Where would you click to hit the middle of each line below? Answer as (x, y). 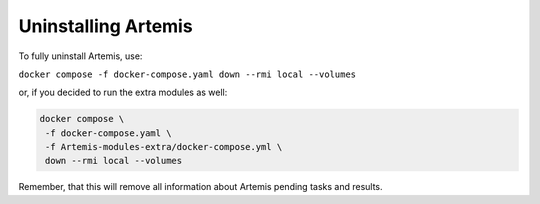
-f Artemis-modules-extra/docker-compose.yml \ (164, 147)
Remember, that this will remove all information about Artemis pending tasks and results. (201, 187)
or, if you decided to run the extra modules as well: (123, 92)
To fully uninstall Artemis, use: (80, 56)
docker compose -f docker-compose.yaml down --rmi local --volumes (187, 74)
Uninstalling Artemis (106, 26)
